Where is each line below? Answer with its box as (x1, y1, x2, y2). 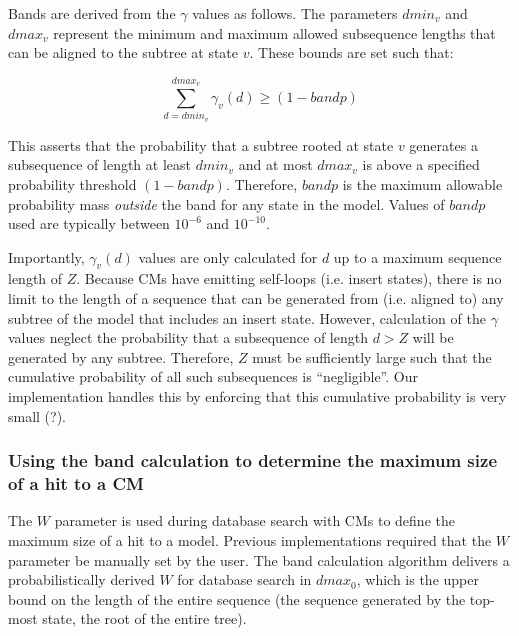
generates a (409, 134, 478, 155)
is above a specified (362, 154, 480, 175)
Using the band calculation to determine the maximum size (8, 448, 497, 473)
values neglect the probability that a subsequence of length (8, 327, 368, 348)
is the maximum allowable (342, 173, 503, 194)
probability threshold (8, 173, 137, 194)
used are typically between (8, 213, 170, 234)
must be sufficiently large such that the (252, 346, 492, 367)
